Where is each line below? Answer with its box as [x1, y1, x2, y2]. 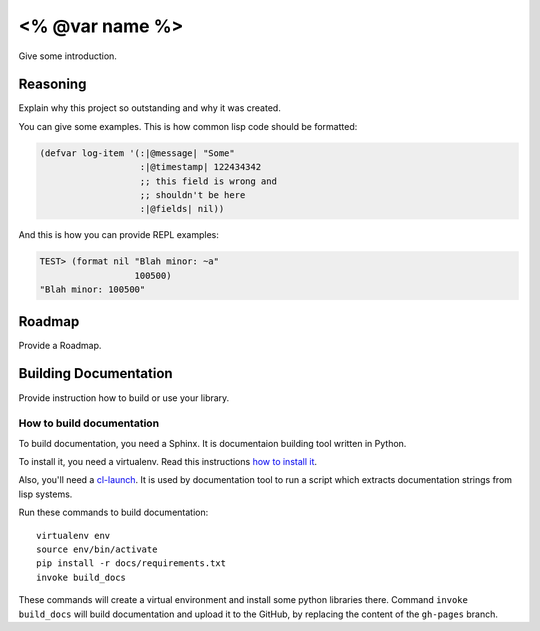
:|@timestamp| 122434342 [139, 161, 262, 173]
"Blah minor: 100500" [39, 284, 146, 295]
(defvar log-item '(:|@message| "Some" [39, 147, 235, 159]
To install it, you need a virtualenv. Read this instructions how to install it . [18, 456, 318, 468]
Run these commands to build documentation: [18, 506, 209, 519]
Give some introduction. [18, 50, 117, 62]
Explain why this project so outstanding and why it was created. [18, 102, 282, 114]
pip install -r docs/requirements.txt [36, 558, 227, 569]
